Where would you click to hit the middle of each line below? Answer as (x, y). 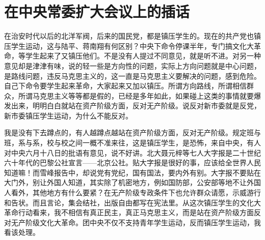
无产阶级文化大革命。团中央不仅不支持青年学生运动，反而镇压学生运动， (132, 222)
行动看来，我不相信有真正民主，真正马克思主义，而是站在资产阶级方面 (136, 212)
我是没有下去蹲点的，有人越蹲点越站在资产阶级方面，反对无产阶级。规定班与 (132, 132)
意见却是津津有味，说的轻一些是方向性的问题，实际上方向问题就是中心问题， (132, 65)
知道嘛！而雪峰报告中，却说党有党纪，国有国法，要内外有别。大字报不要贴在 (132, 172)
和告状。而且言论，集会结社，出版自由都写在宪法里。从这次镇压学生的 (122, 202)
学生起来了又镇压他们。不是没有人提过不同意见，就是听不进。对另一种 (143, 56)
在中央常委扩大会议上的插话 (97, 11)
